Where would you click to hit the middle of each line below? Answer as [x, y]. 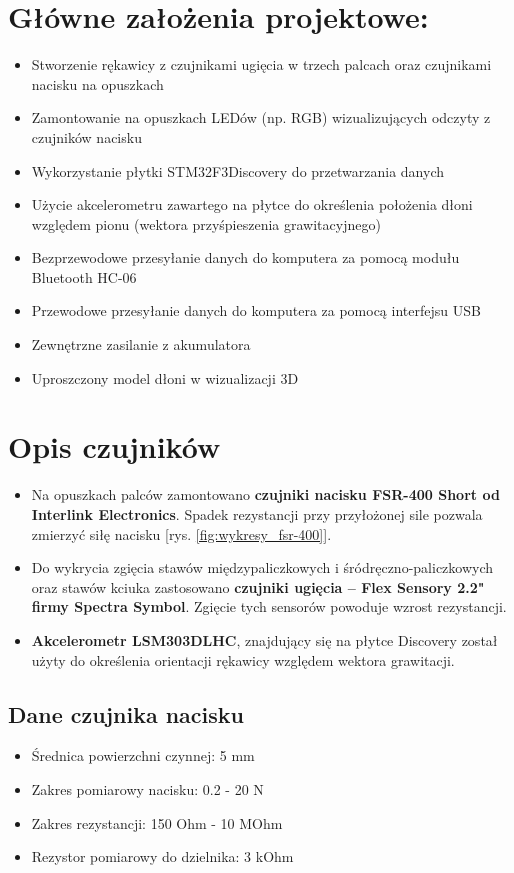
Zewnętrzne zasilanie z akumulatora [141, 344]
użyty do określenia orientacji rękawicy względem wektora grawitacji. [243, 659]
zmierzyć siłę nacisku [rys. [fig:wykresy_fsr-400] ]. [181, 533]
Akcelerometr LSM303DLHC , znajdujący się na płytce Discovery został [264, 639]
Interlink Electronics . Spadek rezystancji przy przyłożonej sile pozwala [257, 513]
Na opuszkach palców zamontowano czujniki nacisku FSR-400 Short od [265, 494]
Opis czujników [114, 446]
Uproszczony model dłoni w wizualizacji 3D [165, 377]
